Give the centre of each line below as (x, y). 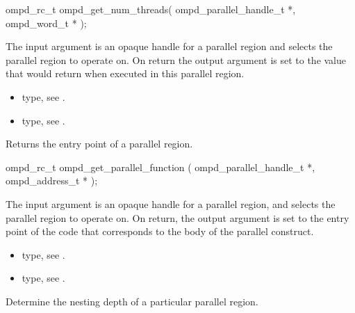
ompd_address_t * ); (52, 180)
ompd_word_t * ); (46, 23)
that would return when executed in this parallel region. (125, 73)
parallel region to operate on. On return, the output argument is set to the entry (177, 217)
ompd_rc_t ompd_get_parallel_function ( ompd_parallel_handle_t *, (160, 167)
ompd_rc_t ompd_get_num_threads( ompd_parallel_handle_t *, (151, 9)
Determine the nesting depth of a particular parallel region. (132, 301)
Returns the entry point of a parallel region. (99, 144)
